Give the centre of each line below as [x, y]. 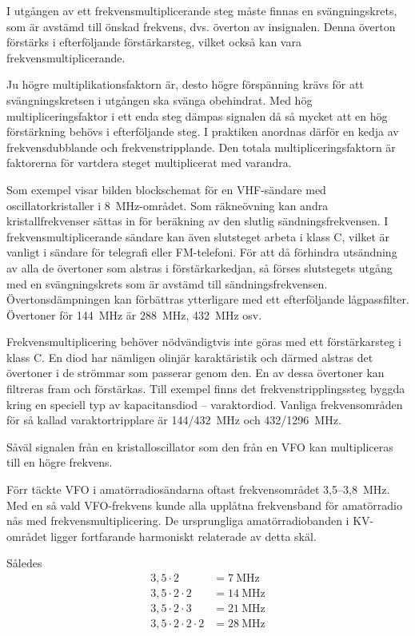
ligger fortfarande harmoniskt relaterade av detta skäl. [184, 536]
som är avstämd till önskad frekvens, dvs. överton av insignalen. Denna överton [201, 26]
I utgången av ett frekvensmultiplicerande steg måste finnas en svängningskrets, [202, 10]
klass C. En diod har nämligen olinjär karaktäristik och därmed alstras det [190, 357]
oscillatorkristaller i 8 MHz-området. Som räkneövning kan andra [168, 205]
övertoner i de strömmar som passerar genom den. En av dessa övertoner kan [196, 373]
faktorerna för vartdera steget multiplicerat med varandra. [149, 163]
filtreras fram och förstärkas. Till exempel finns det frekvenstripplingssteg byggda [206, 389]
